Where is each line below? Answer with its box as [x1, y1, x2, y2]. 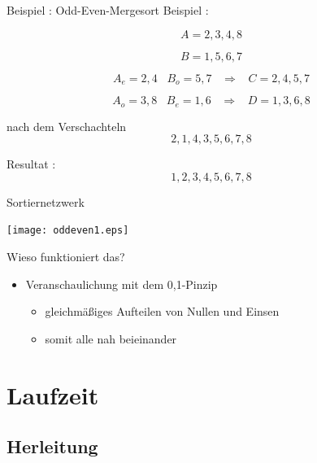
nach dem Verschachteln [7, 117, 127, 134]
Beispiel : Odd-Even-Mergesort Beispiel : [7, 2, 209, 18]
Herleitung [7, 434, 98, 459]
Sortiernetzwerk [7, 193, 85, 210]
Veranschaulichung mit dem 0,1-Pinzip [25, 275, 218, 292]
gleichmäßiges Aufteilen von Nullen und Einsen [45, 303, 280, 320]
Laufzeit [7, 378, 99, 411]
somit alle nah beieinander [45, 330, 177, 347]
